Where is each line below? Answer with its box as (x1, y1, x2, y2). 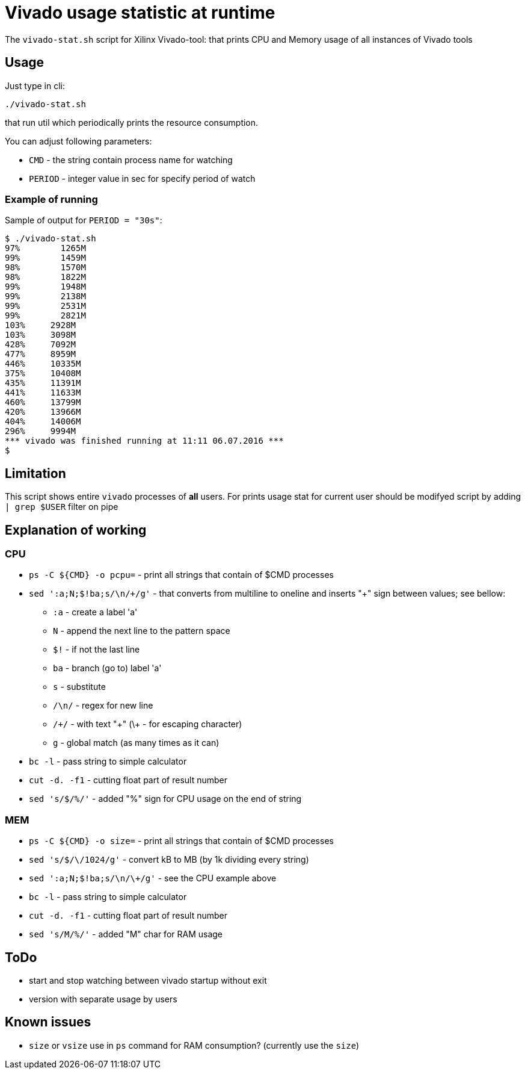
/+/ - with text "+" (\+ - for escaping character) (53, 719, 242, 730)
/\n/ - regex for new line (53, 700, 153, 711)
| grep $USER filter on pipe (5, 501, 118, 512)
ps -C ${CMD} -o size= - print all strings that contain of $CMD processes (29, 836, 334, 846)
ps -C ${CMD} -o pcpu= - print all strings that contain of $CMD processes (29, 570, 334, 580)
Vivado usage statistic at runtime (5, 2, 275, 23)
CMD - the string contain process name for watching (29, 154, 233, 165)
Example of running (5, 193, 98, 205)
